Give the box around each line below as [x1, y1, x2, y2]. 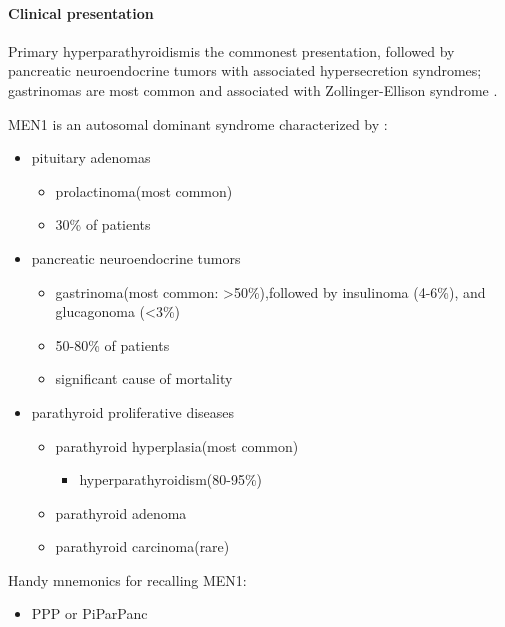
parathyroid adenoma [55, 502, 187, 523]
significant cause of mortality [55, 368, 233, 389]
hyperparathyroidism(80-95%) [79, 469, 263, 490]
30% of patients [55, 214, 151, 235]
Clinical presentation [8, 2, 154, 23]
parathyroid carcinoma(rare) [55, 536, 230, 557]
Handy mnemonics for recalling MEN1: [8, 569, 247, 590]
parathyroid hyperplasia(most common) [55, 435, 299, 456]
